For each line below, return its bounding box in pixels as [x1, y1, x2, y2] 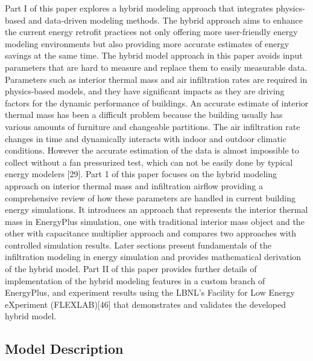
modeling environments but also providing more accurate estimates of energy [5, 37, 289, 50]
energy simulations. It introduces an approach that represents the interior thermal [5, 203, 308, 216]
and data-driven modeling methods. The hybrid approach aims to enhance [28, 13, 303, 26]
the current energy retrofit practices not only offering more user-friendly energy [5, 25, 298, 38]
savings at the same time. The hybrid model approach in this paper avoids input [5, 49, 303, 62]
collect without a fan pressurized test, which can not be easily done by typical [5, 155, 293, 168]
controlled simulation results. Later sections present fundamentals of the [5, 238, 271, 251]
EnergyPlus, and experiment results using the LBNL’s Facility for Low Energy [5, 286, 295, 299]
